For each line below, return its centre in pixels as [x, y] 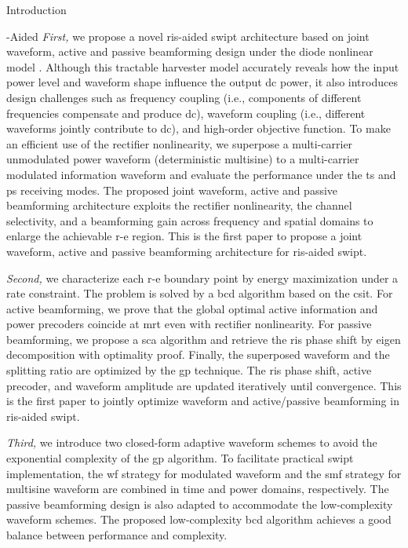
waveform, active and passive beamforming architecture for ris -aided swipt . [187, 251]
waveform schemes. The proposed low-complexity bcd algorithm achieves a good [199, 519]
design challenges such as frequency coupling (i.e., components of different [184, 97]
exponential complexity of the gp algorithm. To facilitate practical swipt [180, 458]
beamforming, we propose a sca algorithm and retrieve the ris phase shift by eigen [204, 339]
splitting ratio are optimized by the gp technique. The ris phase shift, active [189, 370]
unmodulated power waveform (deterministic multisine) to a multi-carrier [183, 159]
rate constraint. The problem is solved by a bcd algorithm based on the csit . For [200, 293]
